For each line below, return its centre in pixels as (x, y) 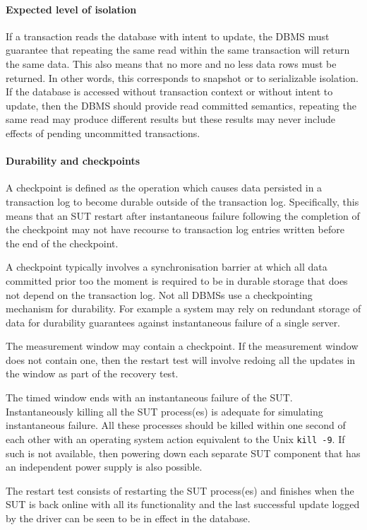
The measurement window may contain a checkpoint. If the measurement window (182, 346)
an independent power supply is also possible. (104, 467)
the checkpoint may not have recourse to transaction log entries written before (175, 229)
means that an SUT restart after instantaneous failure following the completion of (183, 215)
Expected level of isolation (71, 9)
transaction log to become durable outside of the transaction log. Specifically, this (182, 201)
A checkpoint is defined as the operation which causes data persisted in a (164, 188)
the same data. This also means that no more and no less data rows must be (171, 63)
